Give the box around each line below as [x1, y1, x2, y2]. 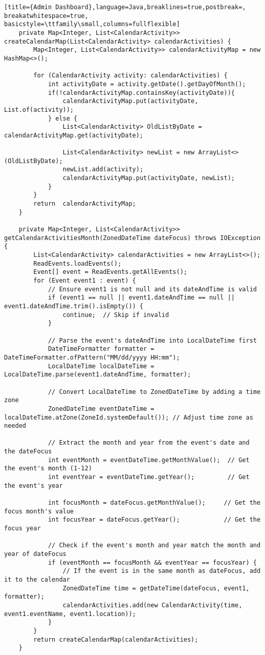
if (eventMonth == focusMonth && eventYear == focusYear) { [48, 559, 257, 566]
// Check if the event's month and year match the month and [48, 542, 261, 549]
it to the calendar [4, 575, 70, 583]
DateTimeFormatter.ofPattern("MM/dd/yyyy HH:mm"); [4, 353, 180, 361]
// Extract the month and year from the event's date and [48, 439, 250, 447]
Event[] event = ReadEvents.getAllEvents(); [33, 268, 187, 276]
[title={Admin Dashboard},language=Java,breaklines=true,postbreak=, [4, 4, 246, 11]
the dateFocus [4, 448, 52, 455]
